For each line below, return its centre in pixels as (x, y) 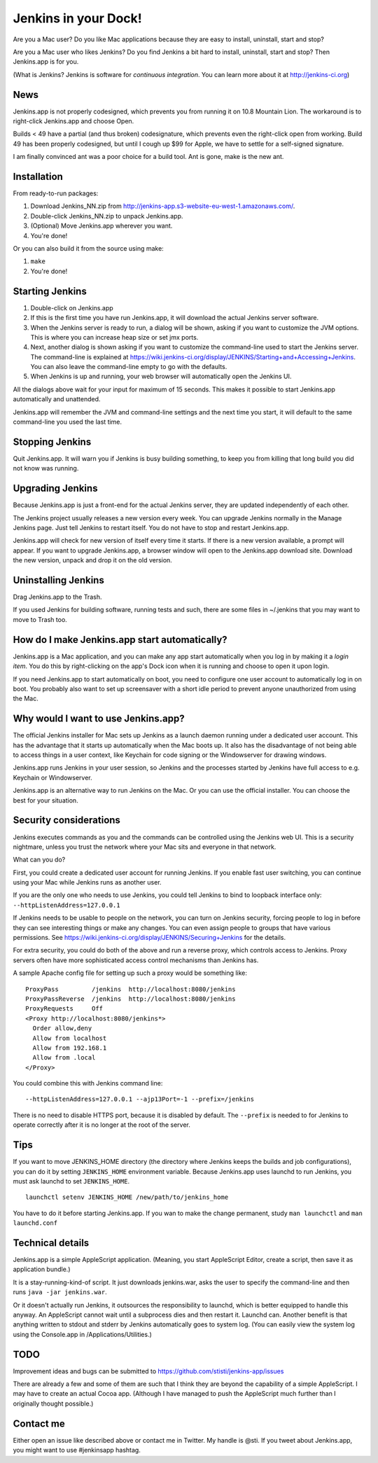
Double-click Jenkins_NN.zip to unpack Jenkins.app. (107, 216)
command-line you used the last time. (68, 422)
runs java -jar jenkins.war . (60, 1292)
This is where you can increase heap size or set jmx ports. (114, 337)
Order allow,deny (62, 1028)
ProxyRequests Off (64, 1009)
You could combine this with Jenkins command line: (88, 1083)
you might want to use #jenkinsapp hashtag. (77, 1450)
